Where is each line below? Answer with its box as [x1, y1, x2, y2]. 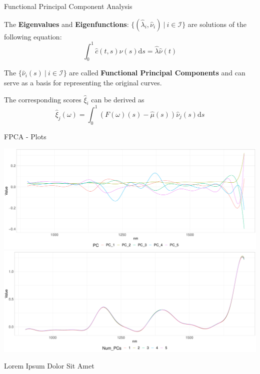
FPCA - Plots [4, 131, 46, 141]
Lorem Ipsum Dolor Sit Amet [4, 361, 94, 371]
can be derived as [91, 94, 144, 104]
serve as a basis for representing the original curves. [4, 77, 162, 88]
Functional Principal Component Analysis [4, 1, 132, 11]
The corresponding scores [4, 94, 81, 104]
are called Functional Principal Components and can [69, 67, 245, 78]
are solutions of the [187, 18, 247, 29]
